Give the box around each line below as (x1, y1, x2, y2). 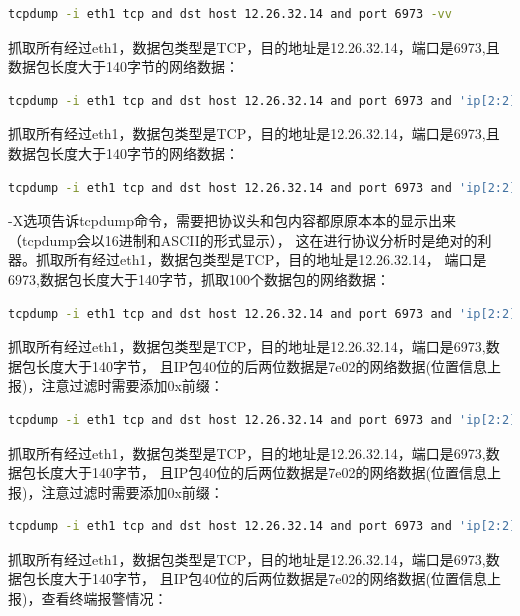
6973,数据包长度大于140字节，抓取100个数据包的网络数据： (8, 268, 390, 289)
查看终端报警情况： (41, 588, 168, 609)
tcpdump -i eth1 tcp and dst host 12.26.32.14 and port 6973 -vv (8, 7, 452, 21)
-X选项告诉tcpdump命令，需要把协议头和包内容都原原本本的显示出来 (8, 210, 457, 231)
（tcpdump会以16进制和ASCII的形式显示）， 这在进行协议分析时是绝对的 (8, 229, 478, 250)
